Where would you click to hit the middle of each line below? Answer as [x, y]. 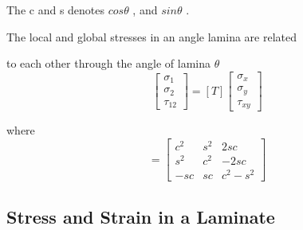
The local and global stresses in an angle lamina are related [152, 36]
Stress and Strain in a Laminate [141, 216]
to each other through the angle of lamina [108, 63]
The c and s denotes [56, 10]
